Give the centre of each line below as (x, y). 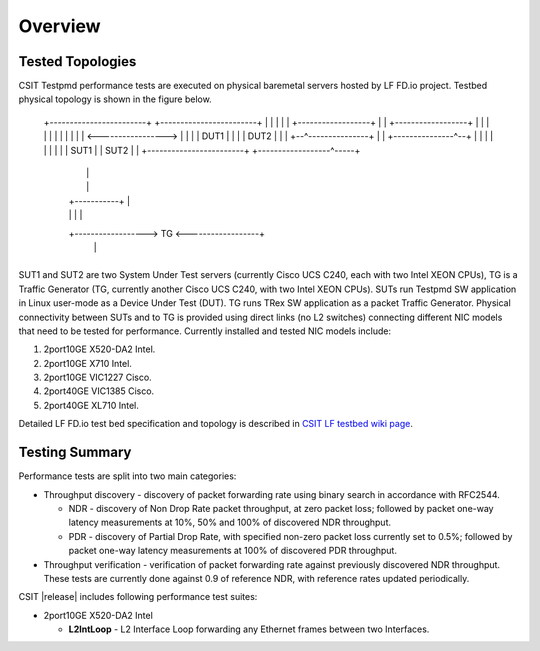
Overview (59, 26)
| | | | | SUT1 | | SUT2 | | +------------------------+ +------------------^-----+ (202, 150)
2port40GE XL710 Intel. (91, 405)
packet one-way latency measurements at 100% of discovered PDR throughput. (232, 551)
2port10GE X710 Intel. (87, 363)
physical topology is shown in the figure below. (115, 99)
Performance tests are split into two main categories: (127, 476)
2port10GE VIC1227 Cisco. (97, 377)
